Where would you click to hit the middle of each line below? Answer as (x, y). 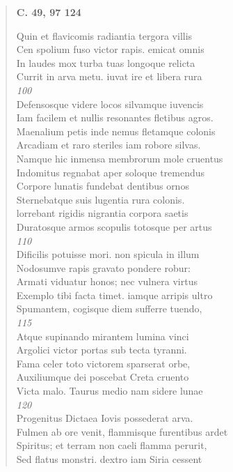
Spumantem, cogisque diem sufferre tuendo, (109, 309)
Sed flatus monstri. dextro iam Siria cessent (109, 459)
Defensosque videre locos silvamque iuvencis (110, 104)
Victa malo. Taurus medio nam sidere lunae (110, 391)
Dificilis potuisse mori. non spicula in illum (108, 254)
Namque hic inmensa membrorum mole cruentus (120, 158)
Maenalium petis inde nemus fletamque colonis (116, 131)
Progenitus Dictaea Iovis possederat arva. (105, 418)
